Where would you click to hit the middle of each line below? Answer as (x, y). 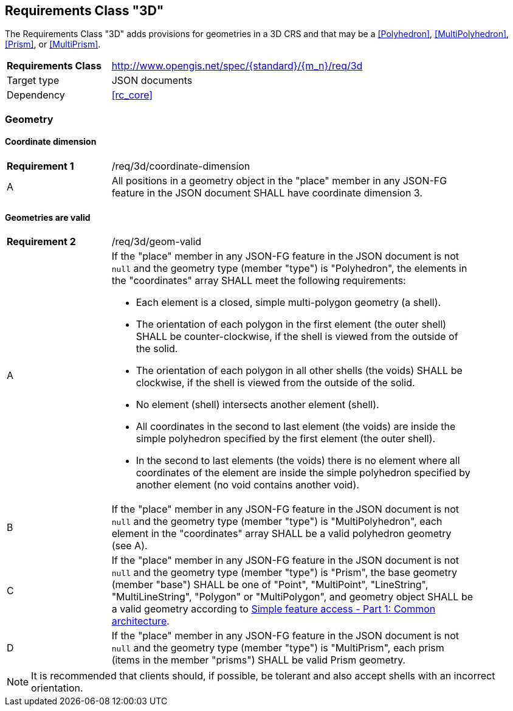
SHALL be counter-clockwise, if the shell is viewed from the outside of (297, 337)
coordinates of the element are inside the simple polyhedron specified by (303, 473)
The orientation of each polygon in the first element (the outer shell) (291, 324)
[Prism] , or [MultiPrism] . (53, 44)
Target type (33, 81)
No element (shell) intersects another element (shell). (257, 405)
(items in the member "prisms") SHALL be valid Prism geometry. (259, 660)
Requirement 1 (40, 166)
